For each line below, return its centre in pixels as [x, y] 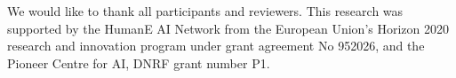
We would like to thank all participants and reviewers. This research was [205, 11]
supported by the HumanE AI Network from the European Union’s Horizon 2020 [228, 28]
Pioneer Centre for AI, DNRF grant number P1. [139, 62]
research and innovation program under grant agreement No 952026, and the [216, 46]
